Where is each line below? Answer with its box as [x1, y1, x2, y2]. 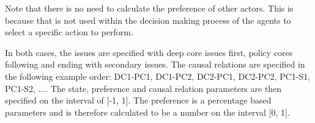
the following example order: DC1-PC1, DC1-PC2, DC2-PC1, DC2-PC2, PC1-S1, [5, 69, 311, 82]
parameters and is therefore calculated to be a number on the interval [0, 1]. [5, 105, 290, 118]
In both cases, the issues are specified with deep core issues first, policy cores [5, 46, 293, 58]
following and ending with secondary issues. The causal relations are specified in [5, 58, 305, 71]
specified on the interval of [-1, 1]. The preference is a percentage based [5, 94, 272, 107]
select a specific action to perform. [5, 26, 133, 38]
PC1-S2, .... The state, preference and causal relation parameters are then [5, 82, 282, 94]
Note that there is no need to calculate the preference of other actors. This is [5, 2, 294, 14]
